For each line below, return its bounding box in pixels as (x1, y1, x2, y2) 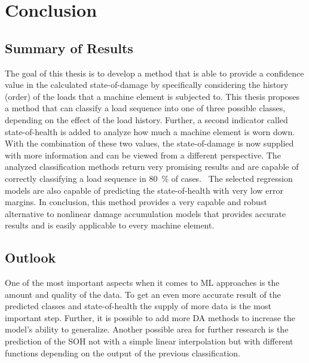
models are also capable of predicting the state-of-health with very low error (5, 184, 283, 196)
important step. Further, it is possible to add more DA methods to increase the (5, 311, 295, 324)
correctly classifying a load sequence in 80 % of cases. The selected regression (5, 172, 293, 184)
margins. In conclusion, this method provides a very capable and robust (5, 196, 267, 208)
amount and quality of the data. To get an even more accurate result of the (5, 288, 281, 300)
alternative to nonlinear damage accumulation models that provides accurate (5, 207, 286, 219)
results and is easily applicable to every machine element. (5, 219, 215, 231)
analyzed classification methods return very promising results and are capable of (5, 160, 299, 173)
